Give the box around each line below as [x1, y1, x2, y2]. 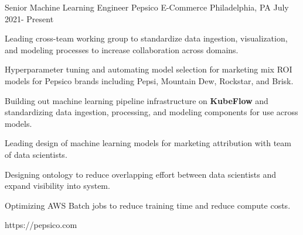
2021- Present [5, 12, 54, 25]
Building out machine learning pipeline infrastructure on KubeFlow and [5, 94, 268, 106]
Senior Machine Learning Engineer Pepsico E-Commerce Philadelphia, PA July [5, 1, 289, 13]
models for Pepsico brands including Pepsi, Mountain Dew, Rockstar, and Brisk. [5, 74, 294, 87]
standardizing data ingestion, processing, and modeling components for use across [5, 106, 298, 118]
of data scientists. [5, 148, 67, 160]
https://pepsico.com [5, 219, 77, 231]
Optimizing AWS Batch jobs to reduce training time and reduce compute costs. [5, 199, 291, 211]
